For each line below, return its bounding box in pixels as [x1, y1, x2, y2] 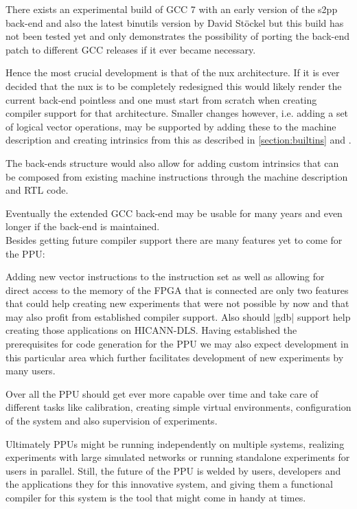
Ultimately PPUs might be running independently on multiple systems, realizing [5, 436, 345, 451]
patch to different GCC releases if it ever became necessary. [5, 42, 256, 56]
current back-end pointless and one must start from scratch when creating [5, 92, 317, 106]
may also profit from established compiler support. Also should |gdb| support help [5, 309, 351, 324]
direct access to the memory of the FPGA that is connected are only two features [5, 282, 349, 297]
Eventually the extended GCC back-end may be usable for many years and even [5, 205, 343, 220]
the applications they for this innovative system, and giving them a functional [5, 477, 333, 491]
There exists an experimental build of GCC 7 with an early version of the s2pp [5, 2, 338, 16]
